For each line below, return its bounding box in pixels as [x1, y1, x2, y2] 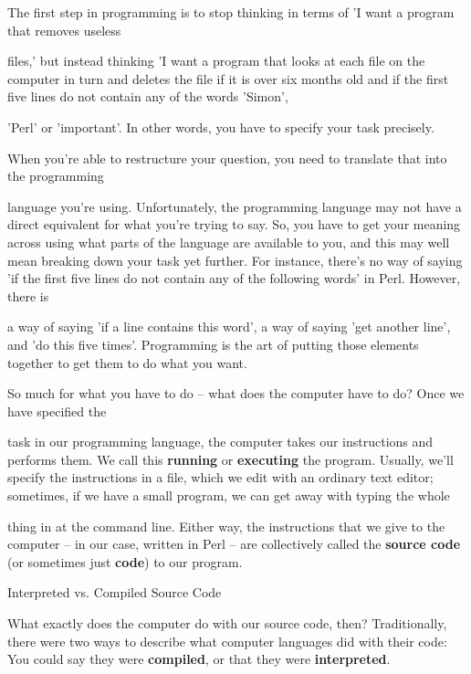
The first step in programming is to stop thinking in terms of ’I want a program [7, 3, 455, 21]
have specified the [7, 401, 107, 420]
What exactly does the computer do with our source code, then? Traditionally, [7, 614, 447, 633]
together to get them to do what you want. [7, 353, 247, 372]
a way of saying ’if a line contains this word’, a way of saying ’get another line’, [7, 317, 451, 336]
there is [7, 286, 49, 305]
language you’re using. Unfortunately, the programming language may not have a [7, 196, 462, 216]
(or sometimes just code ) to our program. [7, 552, 243, 571]
